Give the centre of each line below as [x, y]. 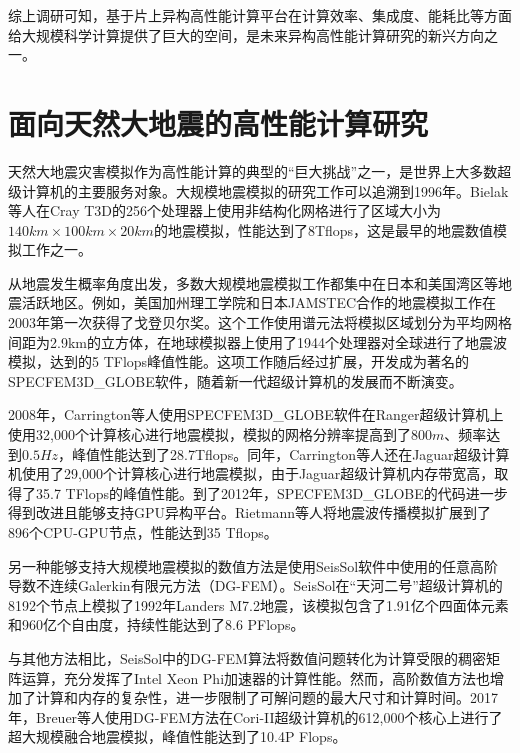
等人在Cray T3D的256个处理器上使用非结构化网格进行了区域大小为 [225, 210]
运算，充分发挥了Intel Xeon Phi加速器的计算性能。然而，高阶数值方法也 [256, 677]
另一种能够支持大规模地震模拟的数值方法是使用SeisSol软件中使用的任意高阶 [253, 565]
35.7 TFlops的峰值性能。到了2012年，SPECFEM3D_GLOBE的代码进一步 [271, 492]
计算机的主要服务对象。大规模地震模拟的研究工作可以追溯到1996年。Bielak [265, 190]
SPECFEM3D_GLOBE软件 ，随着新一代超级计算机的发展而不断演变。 [235, 380]
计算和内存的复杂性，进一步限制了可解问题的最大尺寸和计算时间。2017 [266, 697]
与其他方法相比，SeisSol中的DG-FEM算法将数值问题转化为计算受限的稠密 [247, 657]
